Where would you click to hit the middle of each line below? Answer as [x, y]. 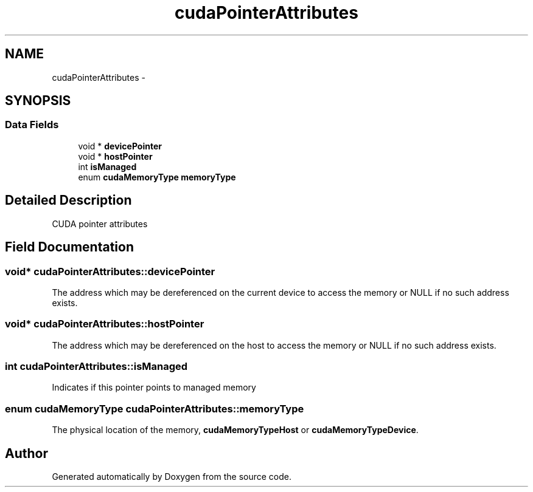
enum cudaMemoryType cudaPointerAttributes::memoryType [155, 408]
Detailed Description [68, 200]
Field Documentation [69, 247]
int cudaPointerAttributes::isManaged [96, 366]
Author [26, 453]
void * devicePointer [120, 146]
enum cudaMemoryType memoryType [157, 177]
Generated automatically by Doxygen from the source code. [172, 476]
